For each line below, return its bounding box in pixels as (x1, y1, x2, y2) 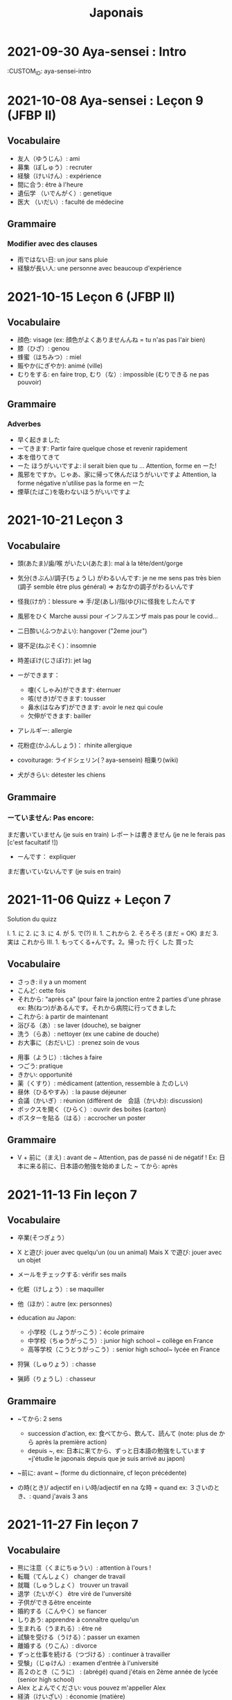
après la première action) (35, 1438, 107, 1446)
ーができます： (17, 671, 60, 679)
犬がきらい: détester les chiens (17, 771, 106, 779)
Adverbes (7, 419, 42, 428)
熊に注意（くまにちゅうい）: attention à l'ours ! (17, 1563, 152, 1572)
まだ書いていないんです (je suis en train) (7, 867, 121, 875)
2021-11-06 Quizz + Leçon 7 (7, 892, 171, 908)
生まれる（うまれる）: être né (17, 1624, 102, 1633)
